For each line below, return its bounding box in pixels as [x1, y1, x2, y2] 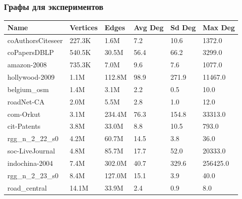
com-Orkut [7, 108, 41, 119]
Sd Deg [170, 22, 196, 32]
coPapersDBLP [7, 47, 54, 57]
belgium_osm [7, 84, 49, 94]
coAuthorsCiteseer [7, 35, 63, 45]
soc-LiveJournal [7, 146, 55, 156]
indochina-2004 [7, 158, 53, 168]
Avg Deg [133, 22, 164, 32]
